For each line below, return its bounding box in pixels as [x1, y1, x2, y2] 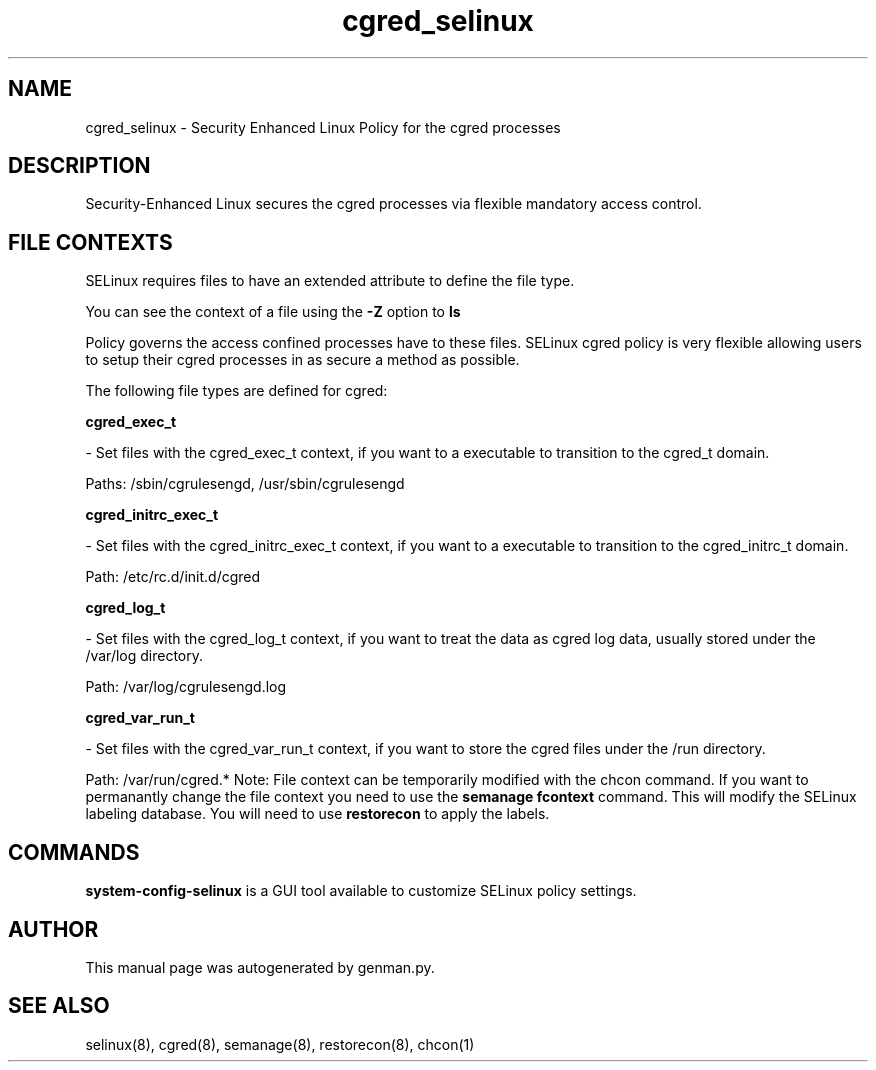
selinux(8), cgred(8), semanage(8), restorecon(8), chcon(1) [85, 1035, 475, 1053]
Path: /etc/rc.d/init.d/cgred [85, 568, 261, 586]
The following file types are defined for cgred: [85, 382, 388, 400]
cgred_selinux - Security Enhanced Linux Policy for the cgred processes [85, 118, 561, 136]
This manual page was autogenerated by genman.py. [85, 958, 435, 976]
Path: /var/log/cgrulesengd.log [85, 678, 287, 696]
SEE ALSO [8, 993, 110, 1019]
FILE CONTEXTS [8, 229, 173, 255]
